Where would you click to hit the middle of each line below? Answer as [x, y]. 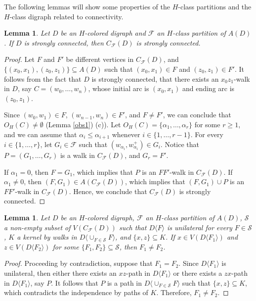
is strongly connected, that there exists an [155, 78]
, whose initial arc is [119, 88]
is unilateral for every [199, 227]
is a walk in [77, 155]
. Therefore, [174, 292]
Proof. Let [19, 59]
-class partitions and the [215, 6]
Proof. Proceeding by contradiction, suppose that [78, 263]
